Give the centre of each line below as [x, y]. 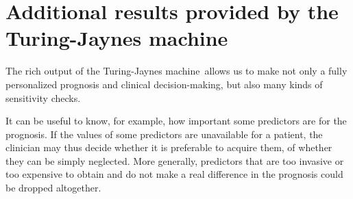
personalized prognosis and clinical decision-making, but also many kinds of [164, 84]
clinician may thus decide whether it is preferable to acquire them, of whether [169, 147]
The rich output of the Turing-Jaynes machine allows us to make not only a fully [176, 71]
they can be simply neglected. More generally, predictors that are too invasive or [175, 160]
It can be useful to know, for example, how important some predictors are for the [176, 121]
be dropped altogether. [53, 188]
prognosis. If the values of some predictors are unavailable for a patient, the [164, 134]
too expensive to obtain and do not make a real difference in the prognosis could [174, 174]
